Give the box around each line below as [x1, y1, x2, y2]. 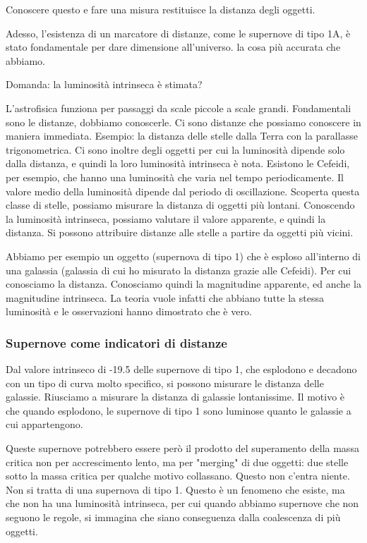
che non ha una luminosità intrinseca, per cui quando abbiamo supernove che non [6, 496, 359, 511]
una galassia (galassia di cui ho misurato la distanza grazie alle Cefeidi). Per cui [6, 262, 351, 277]
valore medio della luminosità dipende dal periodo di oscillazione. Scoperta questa [6, 183, 360, 198]
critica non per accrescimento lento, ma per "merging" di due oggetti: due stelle [6, 454, 349, 469]
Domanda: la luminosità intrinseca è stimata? [6, 77, 203, 92]
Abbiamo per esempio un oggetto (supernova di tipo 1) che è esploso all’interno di [6, 248, 361, 263]
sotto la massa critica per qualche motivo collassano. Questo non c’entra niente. [6, 468, 350, 483]
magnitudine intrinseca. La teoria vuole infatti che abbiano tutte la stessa [6, 290, 324, 305]
